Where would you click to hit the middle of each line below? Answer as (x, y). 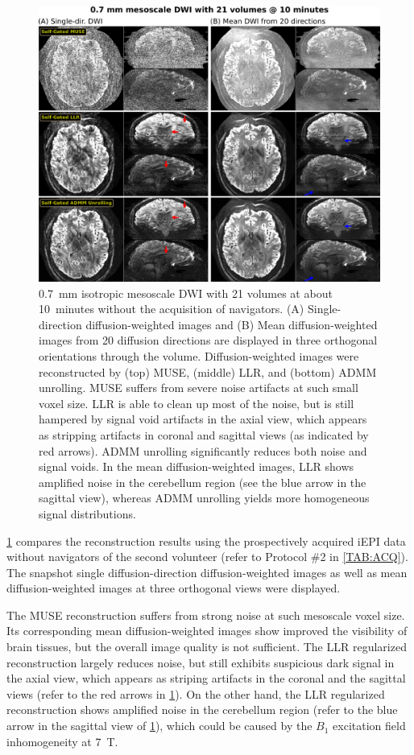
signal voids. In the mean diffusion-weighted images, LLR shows (197, 466)
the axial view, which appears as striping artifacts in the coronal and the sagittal (206, 678)
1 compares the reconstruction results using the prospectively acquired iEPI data (206, 540)
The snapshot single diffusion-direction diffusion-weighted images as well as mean (207, 572)
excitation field (369, 726)
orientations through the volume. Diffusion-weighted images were (199, 355)
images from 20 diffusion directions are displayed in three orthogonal (208, 340)
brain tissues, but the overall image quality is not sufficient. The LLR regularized (207, 647)
